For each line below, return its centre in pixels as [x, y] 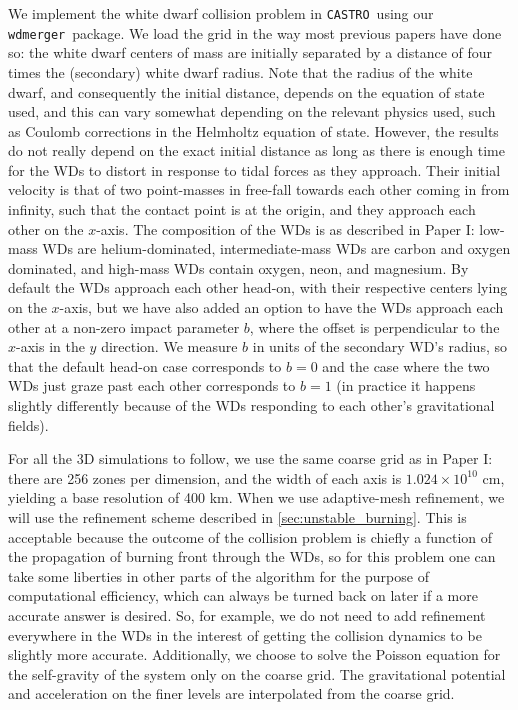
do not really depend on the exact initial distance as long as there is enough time [256, 150]
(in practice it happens [406, 385]
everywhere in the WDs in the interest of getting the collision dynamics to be [245, 634]
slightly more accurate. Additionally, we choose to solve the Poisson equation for [254, 654]
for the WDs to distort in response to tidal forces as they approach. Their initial [254, 169]
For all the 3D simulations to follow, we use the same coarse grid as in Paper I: [250, 458]
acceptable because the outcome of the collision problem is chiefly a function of [250, 536]
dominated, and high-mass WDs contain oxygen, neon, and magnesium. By [238, 267]
